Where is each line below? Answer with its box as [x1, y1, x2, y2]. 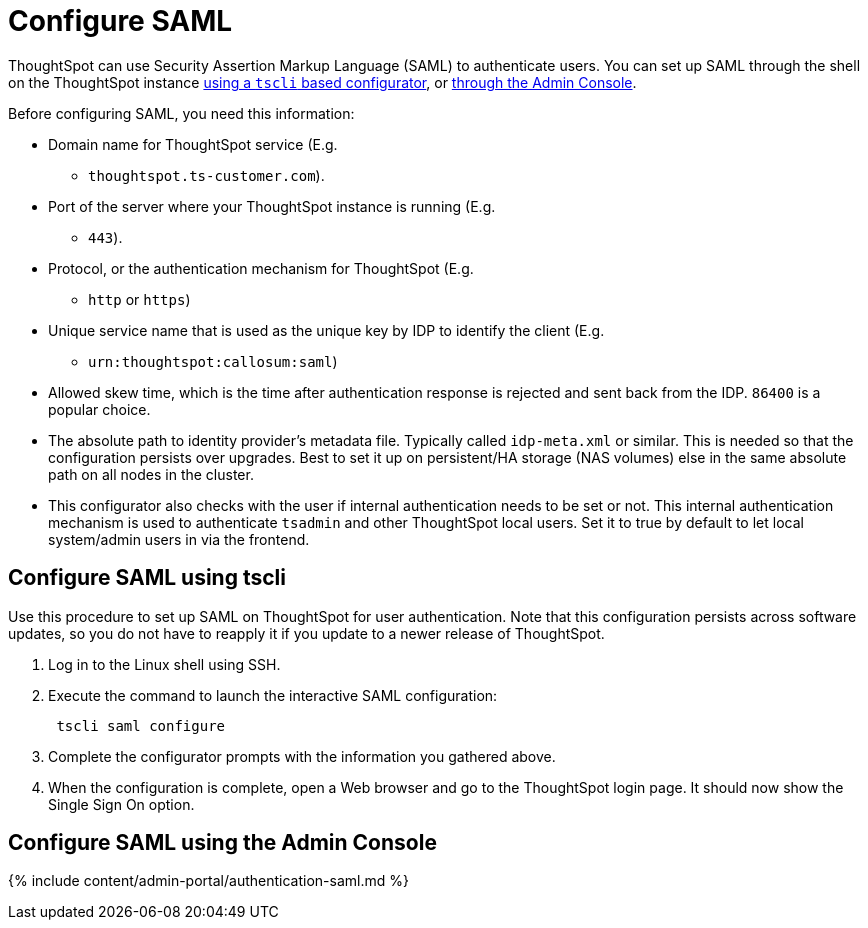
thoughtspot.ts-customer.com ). [88, 166, 325, 184]
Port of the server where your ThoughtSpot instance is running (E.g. [48, 197, 496, 215]
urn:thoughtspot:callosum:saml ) [88, 352, 338, 370]
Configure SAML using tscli [8, 565, 286, 591]
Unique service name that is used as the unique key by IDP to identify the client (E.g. [48, 321, 605, 339]
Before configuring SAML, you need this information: [8, 104, 355, 122]
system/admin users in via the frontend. [48, 530, 310, 548]
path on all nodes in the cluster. [48, 465, 254, 483]
